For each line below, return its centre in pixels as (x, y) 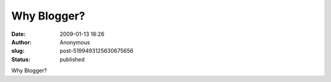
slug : (18, 51)
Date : (18, 34)
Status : (21, 59)
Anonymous (75, 42)
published (72, 59)
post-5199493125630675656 (97, 51)
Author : (21, 42)
